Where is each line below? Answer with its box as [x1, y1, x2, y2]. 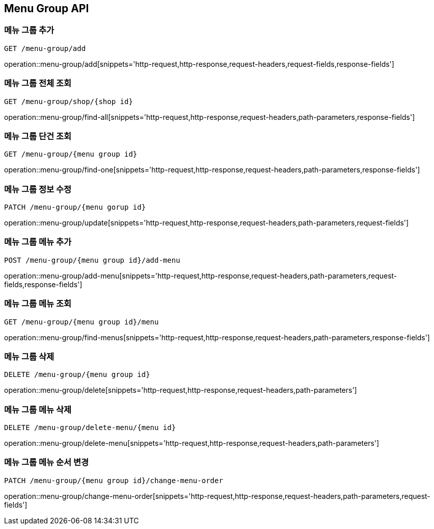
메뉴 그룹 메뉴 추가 [4, 237, 72, 247]
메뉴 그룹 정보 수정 [4, 184, 72, 194]
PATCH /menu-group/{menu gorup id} [4, 203, 146, 212]
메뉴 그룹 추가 [4, 25, 55, 36]
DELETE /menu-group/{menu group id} [4, 370, 150, 379]
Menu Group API [4, 2, 89, 15]
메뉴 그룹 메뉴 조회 [4, 298, 72, 309]
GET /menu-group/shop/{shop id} [4, 97, 133, 106]
